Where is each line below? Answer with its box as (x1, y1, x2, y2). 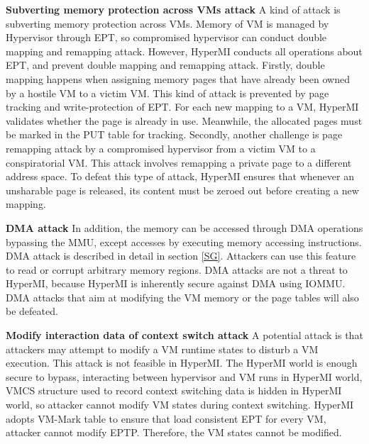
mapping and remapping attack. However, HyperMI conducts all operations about (6, 43, 363, 58)
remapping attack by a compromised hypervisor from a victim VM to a (6, 140, 316, 155)
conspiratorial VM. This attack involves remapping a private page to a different (6, 155, 352, 170)
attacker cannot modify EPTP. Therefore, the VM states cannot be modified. (6, 425, 342, 440)
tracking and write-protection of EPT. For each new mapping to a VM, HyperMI (6, 99, 359, 114)
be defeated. (6, 304, 58, 318)
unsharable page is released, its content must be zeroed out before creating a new (6, 182, 359, 197)
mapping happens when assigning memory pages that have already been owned (6, 71, 350, 86)
